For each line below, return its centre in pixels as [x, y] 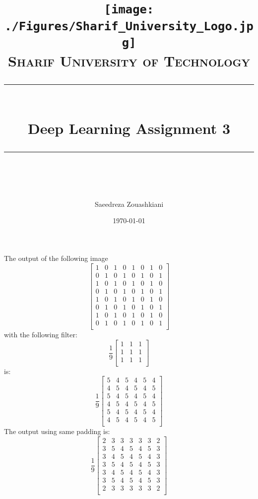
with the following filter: [41, 334]
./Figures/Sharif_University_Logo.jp [129, 26]
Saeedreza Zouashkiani [129, 204]
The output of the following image [56, 258]
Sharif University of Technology [129, 61]
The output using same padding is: [57, 431]
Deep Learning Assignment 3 [129, 128]
